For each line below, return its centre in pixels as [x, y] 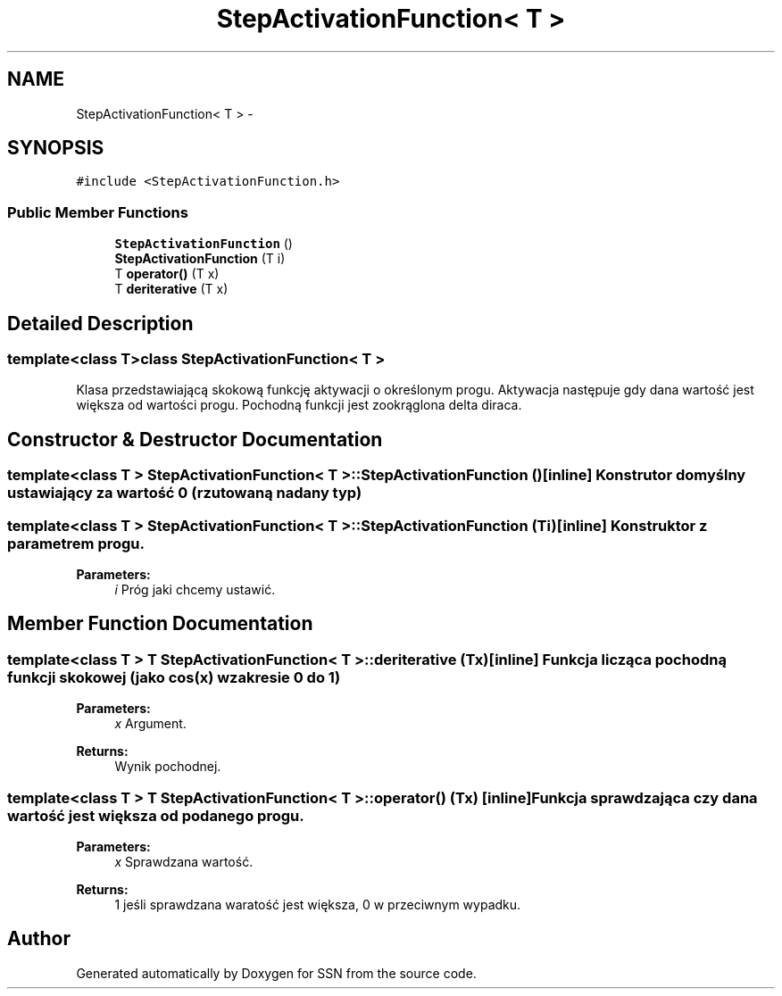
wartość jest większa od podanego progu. [156, 815]
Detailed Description [100, 323]
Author [39, 939]
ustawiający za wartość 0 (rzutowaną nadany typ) [185, 493]
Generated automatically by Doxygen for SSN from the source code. [276, 973]
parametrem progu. [76, 543]
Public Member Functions [98, 212]
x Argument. [150, 724]
